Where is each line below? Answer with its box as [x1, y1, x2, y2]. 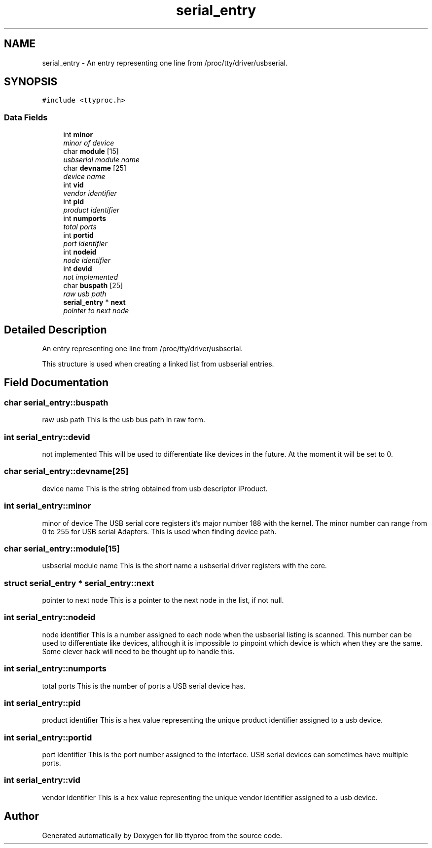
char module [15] [63, 147, 119, 156]
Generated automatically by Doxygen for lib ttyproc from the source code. [42, 831, 282, 840]
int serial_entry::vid [4, 775, 80, 785]
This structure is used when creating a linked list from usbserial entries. [42, 360, 274, 369]
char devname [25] [63, 164, 127, 173]
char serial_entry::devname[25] [4, 466, 129, 477]
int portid [63, 231, 94, 240]
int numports [63, 214, 107, 223]
